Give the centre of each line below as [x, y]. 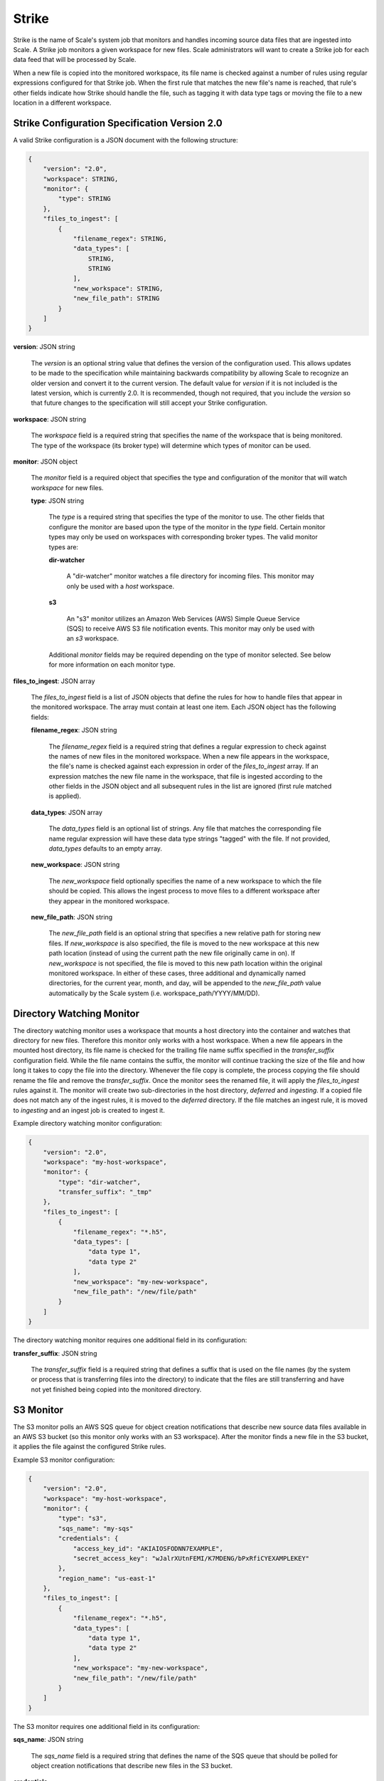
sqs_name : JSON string [48, 1740]
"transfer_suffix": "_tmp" [105, 1192]
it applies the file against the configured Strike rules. [90, 1447]
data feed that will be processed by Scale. [75, 60]
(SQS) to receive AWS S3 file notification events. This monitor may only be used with [191, 628]
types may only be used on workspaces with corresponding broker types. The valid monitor [183, 537]
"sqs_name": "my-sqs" [96, 1528]
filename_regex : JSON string [74, 730]
